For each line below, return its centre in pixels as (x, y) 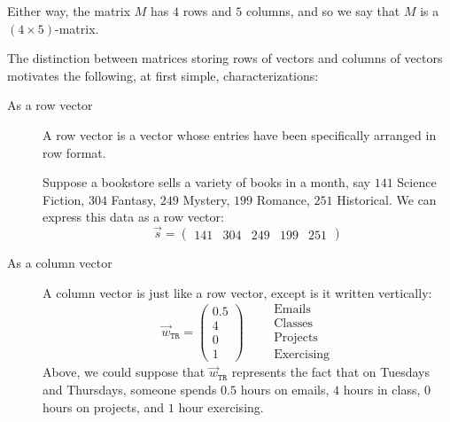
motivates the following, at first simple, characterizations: (163, 75)
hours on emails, (285, 390)
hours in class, (382, 390)
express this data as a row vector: (133, 217)
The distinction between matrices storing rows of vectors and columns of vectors (225, 58)
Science (417, 182)
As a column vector (60, 263)
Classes (293, 324)
